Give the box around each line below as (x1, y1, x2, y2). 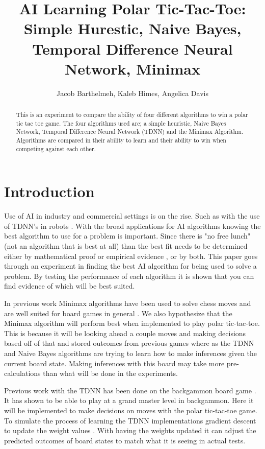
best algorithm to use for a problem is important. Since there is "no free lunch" (4, 230, 251, 241)
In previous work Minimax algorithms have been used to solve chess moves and (4, 298, 251, 309)
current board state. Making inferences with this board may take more (4, 358, 225, 368)
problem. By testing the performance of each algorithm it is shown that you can (4, 270, 254, 281)
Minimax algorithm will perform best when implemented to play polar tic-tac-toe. (4, 318, 260, 328)
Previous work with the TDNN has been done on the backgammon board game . (4, 385, 256, 395)
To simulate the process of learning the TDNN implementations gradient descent (4, 415, 256, 426)
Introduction (4, 181, 95, 202)
